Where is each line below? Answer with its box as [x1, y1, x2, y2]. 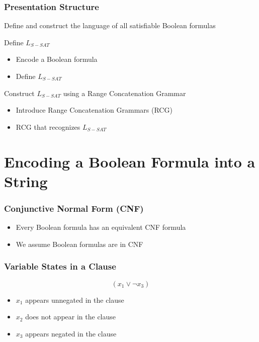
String [4, 170, 48, 191]
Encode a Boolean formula [16, 54, 98, 64]
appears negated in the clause [25, 328, 117, 338]
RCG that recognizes [16, 121, 80, 132]
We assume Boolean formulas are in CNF [16, 238, 143, 249]
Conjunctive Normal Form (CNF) [4, 202, 144, 214]
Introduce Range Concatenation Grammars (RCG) [16, 105, 172, 115]
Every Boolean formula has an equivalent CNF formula [16, 222, 186, 232]
